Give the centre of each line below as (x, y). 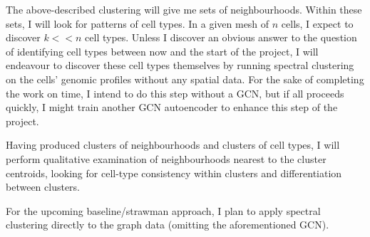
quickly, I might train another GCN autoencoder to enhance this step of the (172, 107)
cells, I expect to (317, 23)
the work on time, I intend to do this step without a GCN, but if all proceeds (175, 93)
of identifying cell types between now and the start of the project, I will (162, 51)
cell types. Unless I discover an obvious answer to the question (221, 37)
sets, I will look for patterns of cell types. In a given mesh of (138, 23)
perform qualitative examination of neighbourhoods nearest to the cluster (166, 158)
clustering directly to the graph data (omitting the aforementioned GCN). (168, 225)
